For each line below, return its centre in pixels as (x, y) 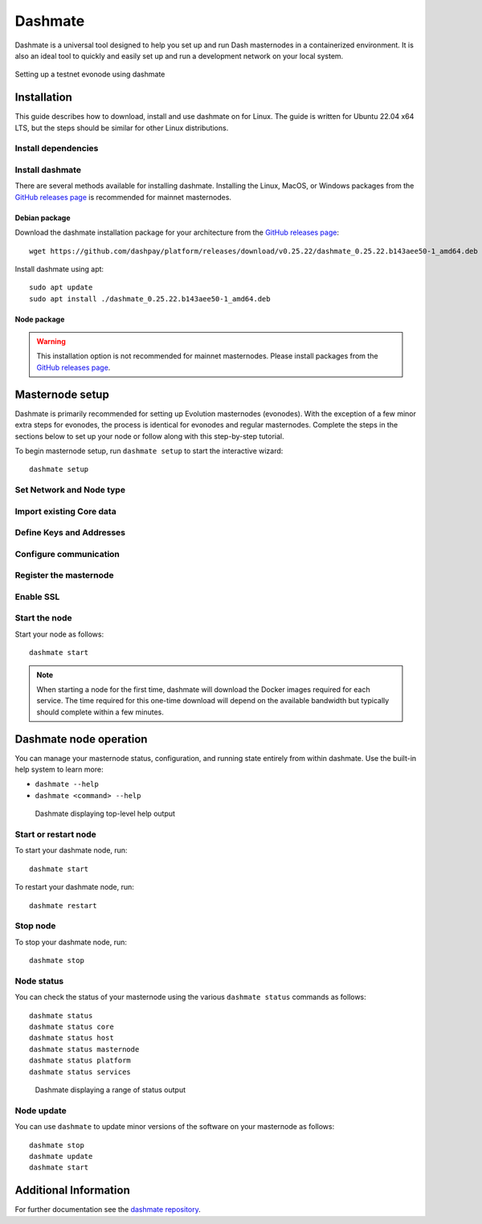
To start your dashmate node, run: (71, 850)
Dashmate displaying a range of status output (110, 1090)
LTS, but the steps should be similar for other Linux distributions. (122, 128)
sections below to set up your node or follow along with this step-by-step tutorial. (149, 436)
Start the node (43, 618)
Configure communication (67, 554)
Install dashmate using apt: (59, 268)
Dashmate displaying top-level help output (105, 814)
